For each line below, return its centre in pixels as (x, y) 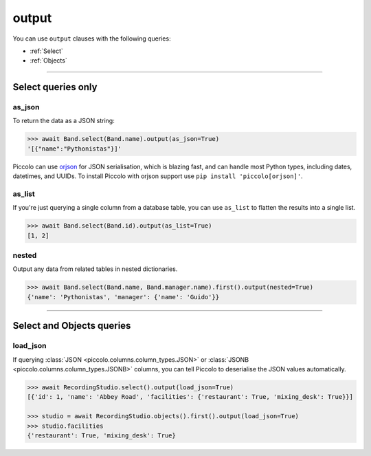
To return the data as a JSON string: (64, 121)
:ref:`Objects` (49, 61)
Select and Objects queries (72, 326)
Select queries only (55, 87)
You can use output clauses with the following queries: (92, 39)
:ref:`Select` (46, 51)
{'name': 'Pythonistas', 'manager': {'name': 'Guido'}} (123, 297)
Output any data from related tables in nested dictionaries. (95, 269)
